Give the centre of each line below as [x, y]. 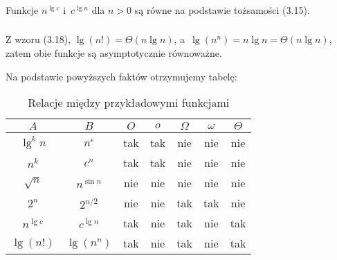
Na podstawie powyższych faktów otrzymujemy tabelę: [121, 76]
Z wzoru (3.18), [38, 39]
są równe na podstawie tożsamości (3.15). [222, 9]
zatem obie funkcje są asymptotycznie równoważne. [114, 53]
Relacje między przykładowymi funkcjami [129, 103]
